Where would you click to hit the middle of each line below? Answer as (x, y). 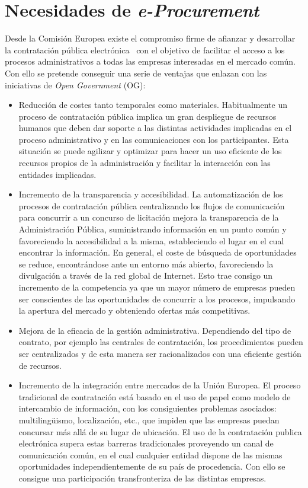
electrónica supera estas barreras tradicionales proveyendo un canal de (146, 443)
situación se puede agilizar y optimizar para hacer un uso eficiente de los (150, 151)
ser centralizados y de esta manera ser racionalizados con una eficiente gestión (160, 353)
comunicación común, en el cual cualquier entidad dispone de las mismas (150, 454)
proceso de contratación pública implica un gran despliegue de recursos (147, 116)
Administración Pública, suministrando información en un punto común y (153, 229)
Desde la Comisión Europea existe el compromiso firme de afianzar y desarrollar (150, 38)
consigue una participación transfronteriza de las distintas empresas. (142, 478)
